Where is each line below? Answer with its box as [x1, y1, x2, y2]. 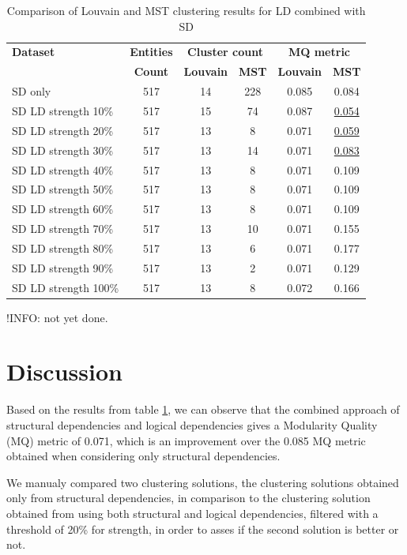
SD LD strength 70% [12, 220, 114, 237]
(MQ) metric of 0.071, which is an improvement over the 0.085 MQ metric [6, 432, 366, 448]
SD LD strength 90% [12, 259, 114, 276]
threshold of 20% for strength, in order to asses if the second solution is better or [6, 520, 399, 537]
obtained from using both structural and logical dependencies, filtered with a [6, 504, 379, 521]
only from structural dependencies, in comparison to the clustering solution [6, 489, 371, 506]
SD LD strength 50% [12, 181, 114, 197]
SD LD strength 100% [12, 279, 119, 295]
